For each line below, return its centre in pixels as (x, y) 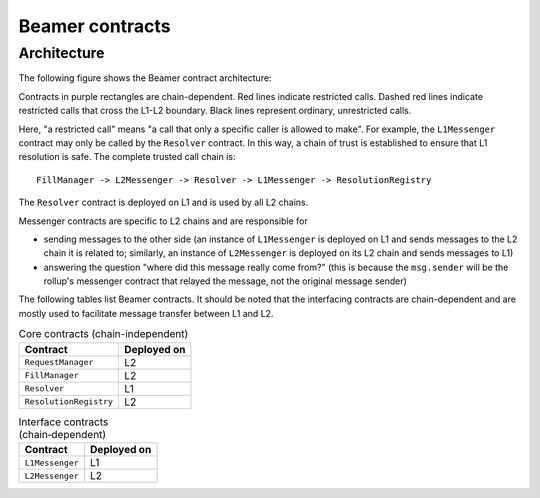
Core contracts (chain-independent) (103, 334)
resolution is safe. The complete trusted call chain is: (127, 157)
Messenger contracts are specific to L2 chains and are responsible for (163, 221)
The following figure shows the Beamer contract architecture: (145, 78)
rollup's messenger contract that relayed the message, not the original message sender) (225, 281)
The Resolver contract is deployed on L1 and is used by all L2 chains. (163, 202)
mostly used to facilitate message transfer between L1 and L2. (146, 313)
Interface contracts (63, 422)
